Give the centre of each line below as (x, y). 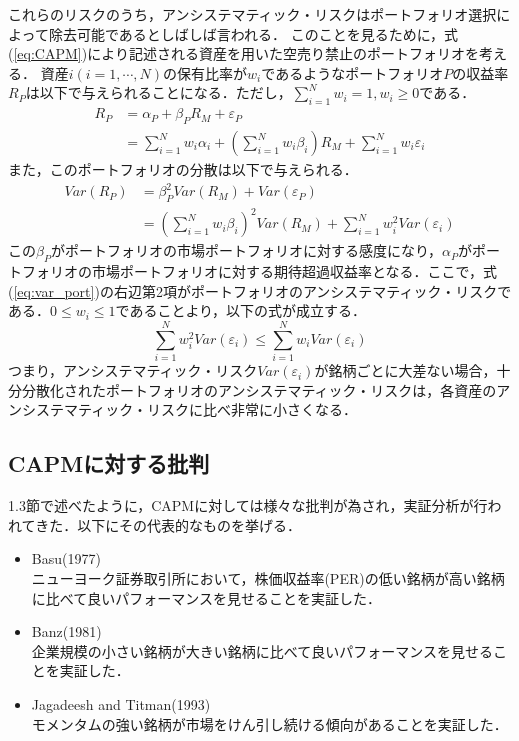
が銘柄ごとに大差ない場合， (405, 370)
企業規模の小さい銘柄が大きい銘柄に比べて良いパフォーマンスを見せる (262, 650)
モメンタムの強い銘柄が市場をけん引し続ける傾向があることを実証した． (269, 723)
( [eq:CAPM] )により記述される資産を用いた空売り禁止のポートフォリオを (243, 53)
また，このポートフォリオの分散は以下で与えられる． (183, 169)
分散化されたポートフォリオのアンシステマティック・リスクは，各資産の (259, 389)
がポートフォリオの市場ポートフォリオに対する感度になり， (247, 250)
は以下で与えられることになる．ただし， (158, 92)
